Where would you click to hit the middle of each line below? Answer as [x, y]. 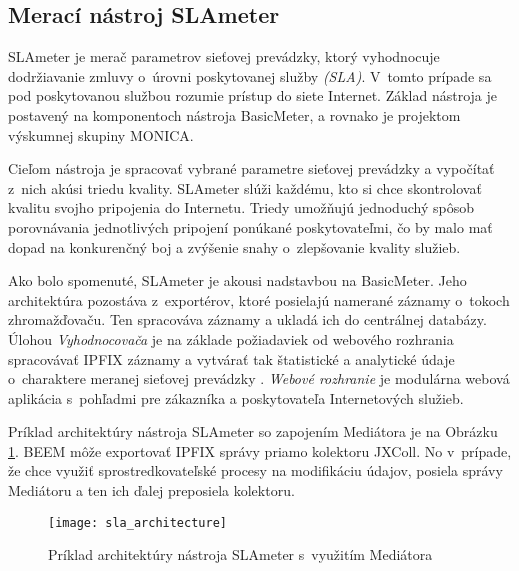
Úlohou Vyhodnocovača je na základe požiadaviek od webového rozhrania [231, 338]
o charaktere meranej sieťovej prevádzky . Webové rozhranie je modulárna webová [259, 378]
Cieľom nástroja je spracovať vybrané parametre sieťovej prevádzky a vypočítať [251, 168]
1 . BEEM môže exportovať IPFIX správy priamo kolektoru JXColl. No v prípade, [260, 450]
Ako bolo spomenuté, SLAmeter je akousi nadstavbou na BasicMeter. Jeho [237, 280]
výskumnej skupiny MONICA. [101, 134]
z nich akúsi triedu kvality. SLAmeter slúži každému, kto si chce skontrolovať [245, 187]
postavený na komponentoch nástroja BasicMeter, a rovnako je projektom [234, 114]
